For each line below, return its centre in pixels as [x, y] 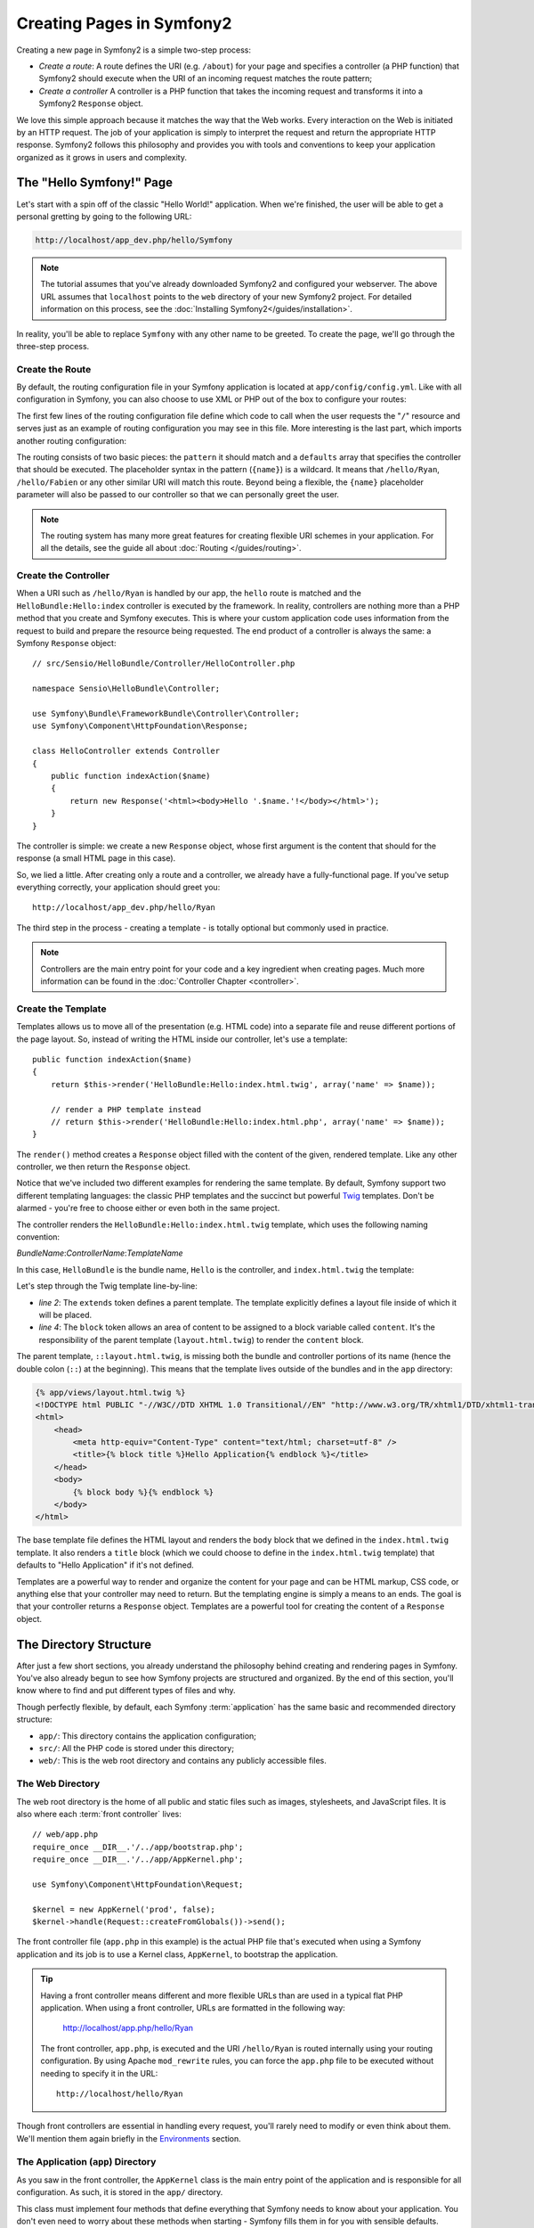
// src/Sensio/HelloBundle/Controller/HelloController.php [164, 663]
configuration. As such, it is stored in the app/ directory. [120, 2192]
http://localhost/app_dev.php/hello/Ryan [124, 908]
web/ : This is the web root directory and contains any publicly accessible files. [182, 1761]
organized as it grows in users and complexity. [101, 157]
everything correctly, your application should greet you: [118, 888]
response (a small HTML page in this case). [96, 858]
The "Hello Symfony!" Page [95, 183]
